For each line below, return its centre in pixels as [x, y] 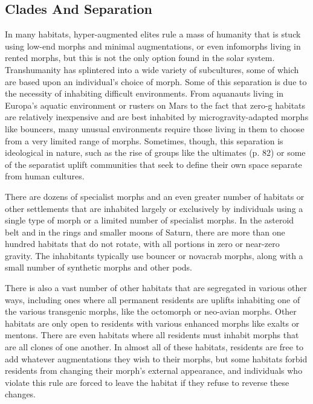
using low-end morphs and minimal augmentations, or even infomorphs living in [153, 46]
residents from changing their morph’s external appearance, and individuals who [154, 370]
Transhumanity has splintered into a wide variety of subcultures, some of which [152, 69]
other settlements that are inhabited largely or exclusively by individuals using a [154, 208]
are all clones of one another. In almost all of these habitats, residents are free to [154, 347]
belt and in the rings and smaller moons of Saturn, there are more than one [145, 232]
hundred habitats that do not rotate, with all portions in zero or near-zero [142, 244]
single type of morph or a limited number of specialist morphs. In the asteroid [150, 220]
